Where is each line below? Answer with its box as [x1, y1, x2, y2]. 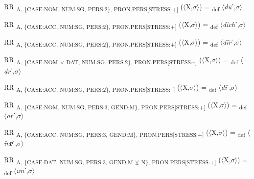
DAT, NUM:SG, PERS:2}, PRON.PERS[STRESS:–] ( [66, 54, 202, 66]
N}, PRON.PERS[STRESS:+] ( [141, 154, 221, 166]
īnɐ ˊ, [4, 138, 17, 148]
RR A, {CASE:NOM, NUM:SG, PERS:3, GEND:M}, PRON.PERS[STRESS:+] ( [4, 100, 210, 111]
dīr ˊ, [223, 37, 236, 47]
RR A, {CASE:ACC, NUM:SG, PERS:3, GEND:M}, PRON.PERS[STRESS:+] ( [4, 127, 209, 138]
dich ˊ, [223, 19, 239, 29]
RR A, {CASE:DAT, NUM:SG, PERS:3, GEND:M [4, 154, 133, 166]
